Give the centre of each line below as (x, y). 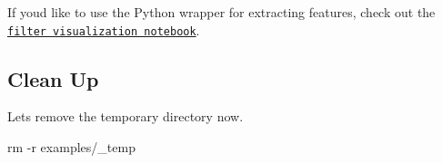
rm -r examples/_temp (71, 147)
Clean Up (53, 78)
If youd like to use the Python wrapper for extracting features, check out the (221, 12)
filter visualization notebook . (104, 29)
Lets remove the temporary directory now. (126, 116)
